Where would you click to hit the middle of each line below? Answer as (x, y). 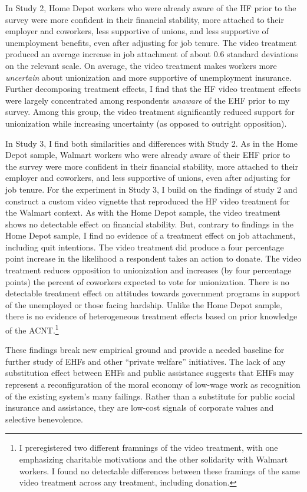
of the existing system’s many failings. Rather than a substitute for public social (150, 396)
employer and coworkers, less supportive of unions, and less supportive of (137, 31)
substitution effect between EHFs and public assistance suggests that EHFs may (150, 373)
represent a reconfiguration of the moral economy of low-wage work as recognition (153, 384)
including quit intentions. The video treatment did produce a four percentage (145, 247)
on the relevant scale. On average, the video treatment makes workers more (141, 65)
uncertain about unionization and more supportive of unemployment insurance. (148, 77)
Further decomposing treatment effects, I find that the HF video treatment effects (153, 89)
